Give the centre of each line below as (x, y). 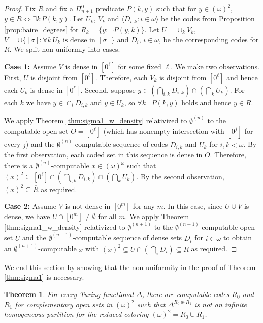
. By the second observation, (180, 176)
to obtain (237, 238)
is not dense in (88, 206)
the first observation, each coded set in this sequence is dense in (103, 155)
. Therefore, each (121, 77)
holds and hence (206, 102)
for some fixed (140, 66)
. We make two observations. (215, 66)
